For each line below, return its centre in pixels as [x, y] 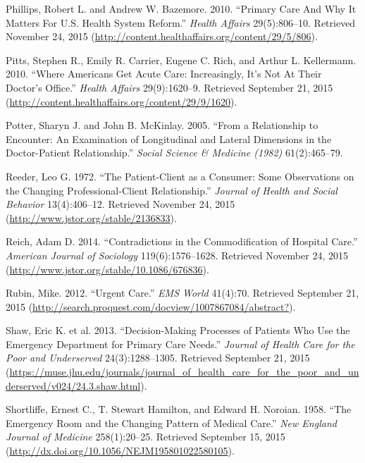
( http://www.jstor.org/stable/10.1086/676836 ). [107, 269]
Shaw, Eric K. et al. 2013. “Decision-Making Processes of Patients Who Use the [178, 330]
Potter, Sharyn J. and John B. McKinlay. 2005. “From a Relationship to [162, 125]
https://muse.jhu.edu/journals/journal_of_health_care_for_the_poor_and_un [184, 372]
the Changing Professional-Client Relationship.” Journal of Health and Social [172, 190]
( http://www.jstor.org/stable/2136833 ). [91, 217]
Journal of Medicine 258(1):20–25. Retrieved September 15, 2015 [146, 437]
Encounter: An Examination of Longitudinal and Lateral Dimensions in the [169, 138]
